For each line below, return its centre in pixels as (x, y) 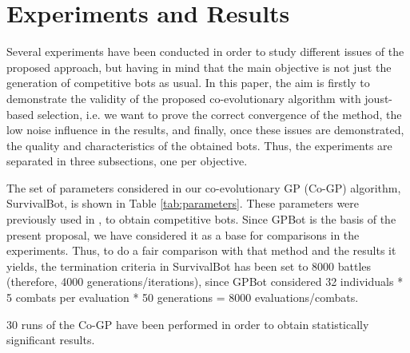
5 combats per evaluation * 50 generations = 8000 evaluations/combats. (183, 297)
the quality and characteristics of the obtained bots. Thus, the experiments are (199, 145)
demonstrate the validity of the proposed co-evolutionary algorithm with (184, 98)
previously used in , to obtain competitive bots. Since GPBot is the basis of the (201, 219)
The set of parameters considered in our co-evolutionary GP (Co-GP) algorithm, (204, 187)
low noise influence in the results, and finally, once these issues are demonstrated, (205, 130)
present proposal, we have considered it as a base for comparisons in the (183, 234)
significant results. (51, 340)
